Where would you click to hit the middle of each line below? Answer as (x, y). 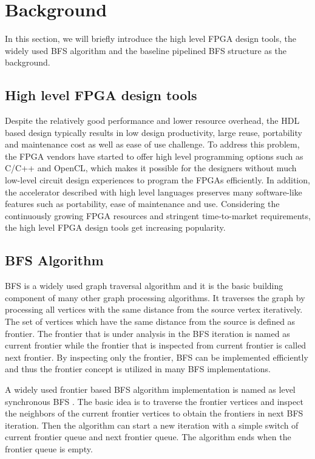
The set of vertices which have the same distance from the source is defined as (150, 321)
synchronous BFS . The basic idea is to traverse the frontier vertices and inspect (154, 401)
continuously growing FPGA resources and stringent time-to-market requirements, (158, 215)
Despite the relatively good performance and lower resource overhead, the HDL (152, 121)
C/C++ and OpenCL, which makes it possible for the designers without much (151, 168)
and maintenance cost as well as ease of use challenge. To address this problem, (152, 144)
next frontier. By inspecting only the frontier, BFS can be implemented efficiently (157, 357)
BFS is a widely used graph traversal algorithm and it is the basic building (144, 286)
